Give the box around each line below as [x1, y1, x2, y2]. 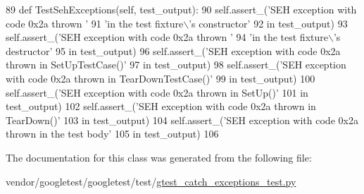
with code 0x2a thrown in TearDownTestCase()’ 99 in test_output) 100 [6, 71, 315, 85]
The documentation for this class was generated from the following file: [6, 150, 312, 164]
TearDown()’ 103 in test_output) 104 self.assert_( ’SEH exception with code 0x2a [6, 112, 358, 127]
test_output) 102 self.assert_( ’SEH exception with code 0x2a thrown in [6, 99, 316, 114]
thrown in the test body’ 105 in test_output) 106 [6, 126, 219, 141]
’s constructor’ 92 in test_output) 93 [189, 16, 348, 30]
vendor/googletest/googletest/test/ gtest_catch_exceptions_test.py [6, 174, 296, 188]
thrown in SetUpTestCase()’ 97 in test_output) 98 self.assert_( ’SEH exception [6, 57, 346, 72]
